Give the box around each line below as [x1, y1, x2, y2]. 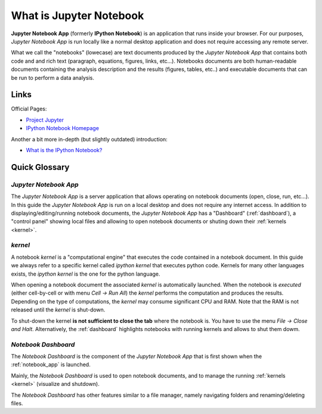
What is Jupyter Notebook [11, 9, 144, 22]
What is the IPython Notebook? [26, 146, 103, 153]
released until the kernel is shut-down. [11, 306, 106, 313]
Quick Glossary [11, 162, 70, 172]
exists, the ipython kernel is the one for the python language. [11, 270, 160, 277]
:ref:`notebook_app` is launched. [11, 361, 91, 368]
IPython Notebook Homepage [26, 125, 100, 132]
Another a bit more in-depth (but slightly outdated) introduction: [11, 135, 168, 143]
